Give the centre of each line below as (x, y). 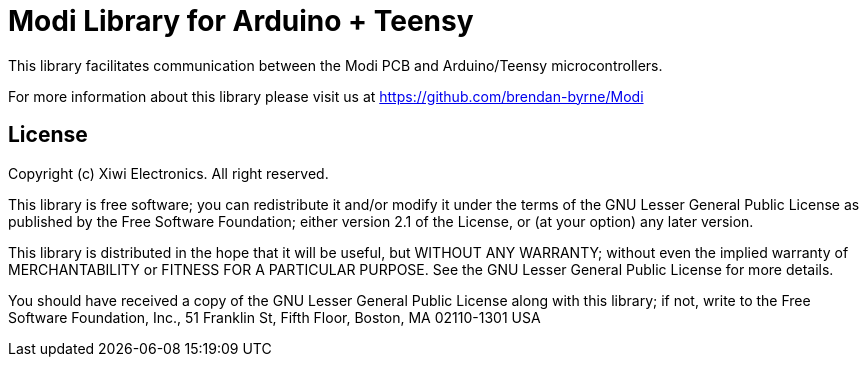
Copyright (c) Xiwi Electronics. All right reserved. (168, 173)
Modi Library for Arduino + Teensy (241, 21)
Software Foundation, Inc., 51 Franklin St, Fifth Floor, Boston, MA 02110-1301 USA (274, 317)
